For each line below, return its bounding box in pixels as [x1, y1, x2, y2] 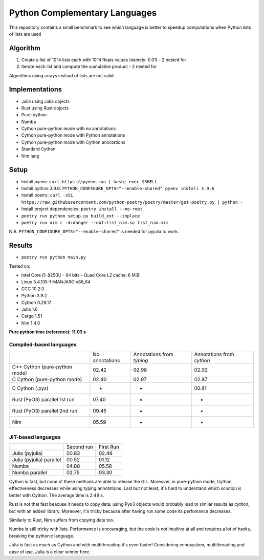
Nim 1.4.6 [21, 320, 40, 326]
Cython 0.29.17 [21, 300, 51, 305]
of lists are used [9, 31, 42, 37]
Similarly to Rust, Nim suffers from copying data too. [9, 517, 114, 523]
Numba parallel [12, 469, 47, 476]
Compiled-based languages [9, 341, 77, 348]
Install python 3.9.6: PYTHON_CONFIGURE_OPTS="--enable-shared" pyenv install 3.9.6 [21, 185, 215, 191]
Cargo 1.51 [21, 313, 43, 319]
